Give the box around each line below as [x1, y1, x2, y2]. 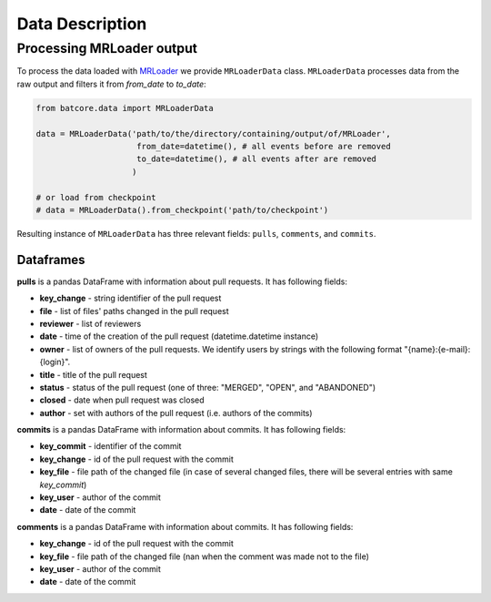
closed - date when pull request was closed [39, 394, 205, 405]
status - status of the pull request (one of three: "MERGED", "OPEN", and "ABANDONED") [39, 382, 376, 393]
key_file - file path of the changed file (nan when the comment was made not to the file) [39, 551, 370, 562]
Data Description [16, 14, 147, 34]
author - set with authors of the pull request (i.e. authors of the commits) [39, 407, 313, 418]
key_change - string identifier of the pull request [39, 292, 222, 304]
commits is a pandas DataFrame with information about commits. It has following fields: [16, 424, 346, 435]
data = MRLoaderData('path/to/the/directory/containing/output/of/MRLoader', [35, 128, 391, 138]
